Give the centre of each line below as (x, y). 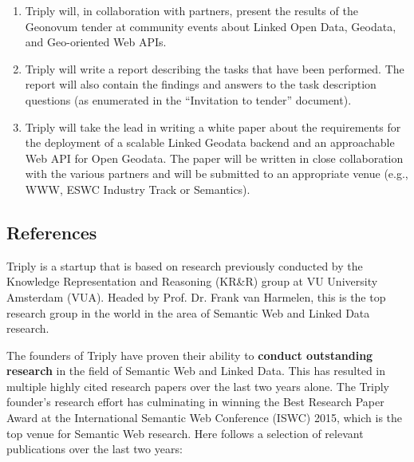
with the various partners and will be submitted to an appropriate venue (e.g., (217, 174)
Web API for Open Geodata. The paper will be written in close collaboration (214, 158)
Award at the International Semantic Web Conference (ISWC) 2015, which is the (205, 418)
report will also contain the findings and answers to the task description (201, 84)
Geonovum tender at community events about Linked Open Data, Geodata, (211, 26)
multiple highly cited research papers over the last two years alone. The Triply (198, 386)
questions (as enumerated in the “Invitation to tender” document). (188, 99)
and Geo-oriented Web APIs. (96, 42)
